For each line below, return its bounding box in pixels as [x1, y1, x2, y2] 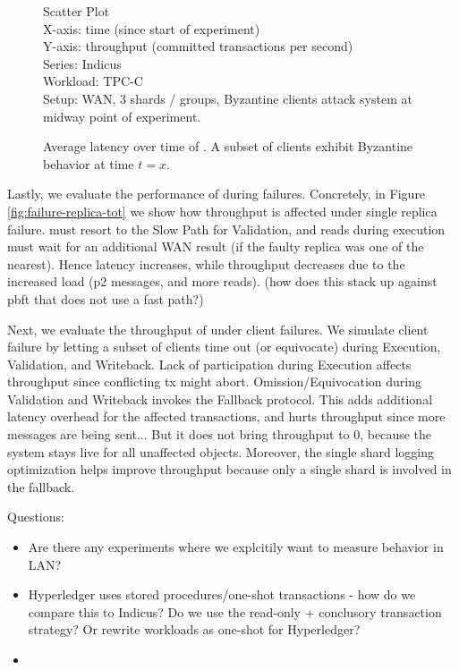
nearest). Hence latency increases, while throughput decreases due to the [7, 254, 405, 273]
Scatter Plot [43, 2, 110, 20]
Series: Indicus [43, 54, 122, 72]
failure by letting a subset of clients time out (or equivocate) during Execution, [7, 337, 441, 356]
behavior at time [43, 154, 134, 173]
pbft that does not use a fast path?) [7, 289, 204, 308]
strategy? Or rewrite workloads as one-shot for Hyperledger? [28, 620, 361, 639]
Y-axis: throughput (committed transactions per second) [43, 37, 353, 55]
